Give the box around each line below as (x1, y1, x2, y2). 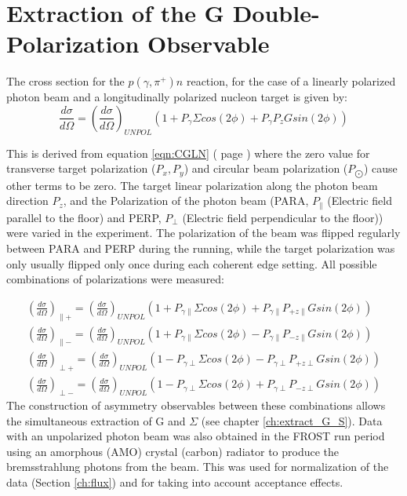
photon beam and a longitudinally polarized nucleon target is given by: (6, 89, 347, 105)
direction (6, 192, 49, 209)
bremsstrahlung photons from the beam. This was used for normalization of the (6, 458, 389, 475)
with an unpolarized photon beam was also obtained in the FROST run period (6, 428, 385, 444)
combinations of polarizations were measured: (6, 271, 225, 287)
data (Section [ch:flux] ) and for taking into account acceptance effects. (6, 474, 343, 491)
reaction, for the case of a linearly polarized (186, 73, 396, 89)
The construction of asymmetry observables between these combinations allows (6, 397, 386, 414)
